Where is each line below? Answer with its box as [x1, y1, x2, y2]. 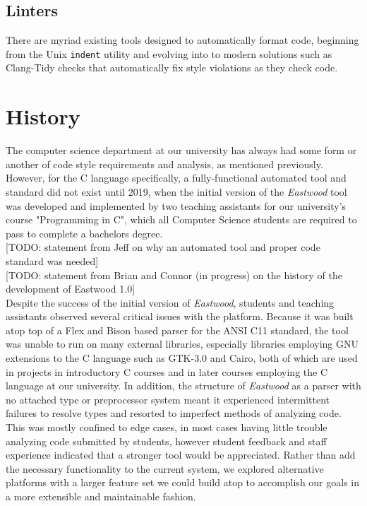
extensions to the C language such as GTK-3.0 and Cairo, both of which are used [6, 351, 358, 365]
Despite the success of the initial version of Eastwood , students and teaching [6, 295, 335, 310]
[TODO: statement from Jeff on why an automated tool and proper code [6, 240, 320, 254]
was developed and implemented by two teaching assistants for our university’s [6, 198, 347, 213]
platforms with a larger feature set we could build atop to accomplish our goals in [6, 475, 360, 490]
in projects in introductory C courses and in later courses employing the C [6, 364, 328, 379]
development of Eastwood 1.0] [6, 281, 136, 296]
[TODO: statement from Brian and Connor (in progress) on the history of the [6, 267, 342, 282]
